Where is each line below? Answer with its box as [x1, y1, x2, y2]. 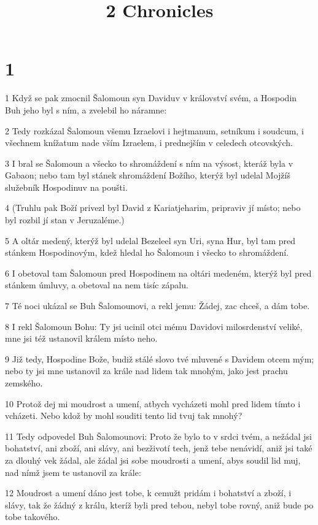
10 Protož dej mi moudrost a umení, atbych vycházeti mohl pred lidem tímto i [5, 397, 301, 410]
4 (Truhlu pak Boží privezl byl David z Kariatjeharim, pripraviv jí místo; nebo [5, 201, 301, 214]
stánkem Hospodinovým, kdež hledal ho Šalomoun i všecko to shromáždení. [5, 246, 289, 259]
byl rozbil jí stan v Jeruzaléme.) [5, 213, 125, 226]
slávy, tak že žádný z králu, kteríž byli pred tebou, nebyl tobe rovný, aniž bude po [5, 498, 314, 511]
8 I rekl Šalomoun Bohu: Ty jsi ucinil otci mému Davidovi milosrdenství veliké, [5, 320, 303, 332]
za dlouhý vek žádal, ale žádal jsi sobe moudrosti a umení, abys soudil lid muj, [5, 453, 301, 466]
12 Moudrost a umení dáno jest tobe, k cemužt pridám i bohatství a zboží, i [5, 486, 292, 499]
